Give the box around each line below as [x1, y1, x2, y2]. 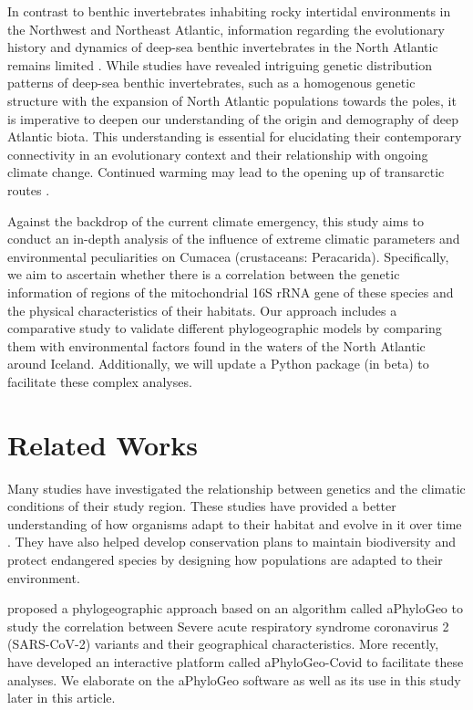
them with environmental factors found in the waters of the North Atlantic [7, 336, 426, 355]
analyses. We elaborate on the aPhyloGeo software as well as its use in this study [7, 670, 461, 689]
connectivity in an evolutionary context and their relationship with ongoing [7, 144, 428, 163]
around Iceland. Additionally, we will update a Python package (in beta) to [7, 354, 429, 373]
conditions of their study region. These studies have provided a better [7, 496, 396, 516]
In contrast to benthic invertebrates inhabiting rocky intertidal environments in [7, 2, 451, 20]
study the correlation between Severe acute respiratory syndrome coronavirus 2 [7, 616, 449, 635]
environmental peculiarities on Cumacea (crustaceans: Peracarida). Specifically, [7, 246, 449, 266]
